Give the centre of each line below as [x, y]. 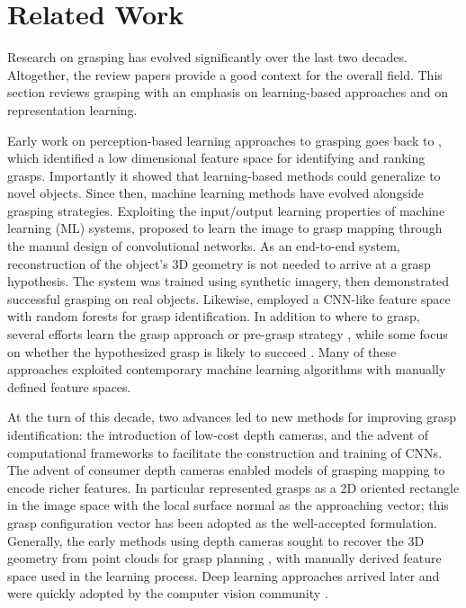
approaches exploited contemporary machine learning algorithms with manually [227, 369]
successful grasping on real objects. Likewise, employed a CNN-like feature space [229, 298]
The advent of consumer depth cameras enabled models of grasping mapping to [226, 470]
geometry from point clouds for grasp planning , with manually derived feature [224, 558]
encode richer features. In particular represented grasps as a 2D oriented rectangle [233, 487]
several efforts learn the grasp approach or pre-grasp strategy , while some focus [228, 334]
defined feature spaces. [69, 386]
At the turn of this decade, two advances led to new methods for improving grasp [232, 417]
